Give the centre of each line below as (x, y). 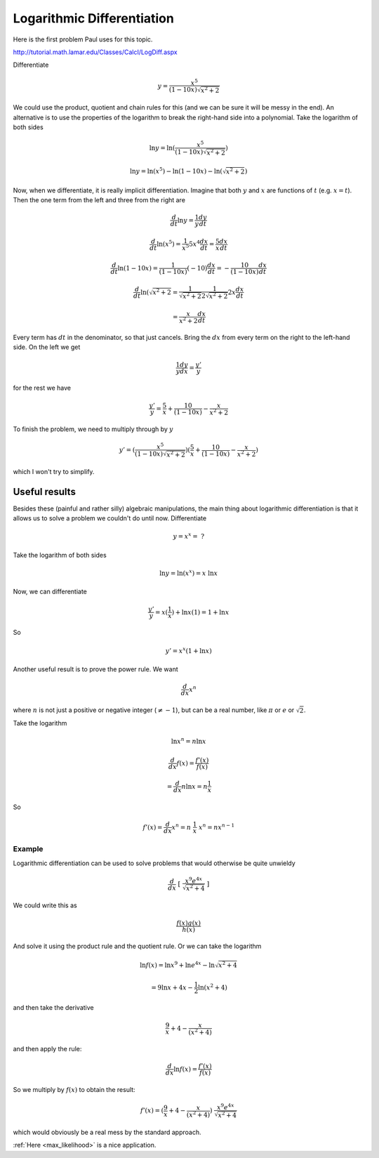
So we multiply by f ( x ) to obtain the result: (74, 1090)
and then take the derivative (53, 1008)
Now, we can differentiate (50, 592)
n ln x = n (195, 786)
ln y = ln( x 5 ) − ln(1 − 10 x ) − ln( (176, 170)
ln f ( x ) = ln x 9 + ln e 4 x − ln (178, 965)
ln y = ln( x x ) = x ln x (188, 573)
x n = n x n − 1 (217, 827)
